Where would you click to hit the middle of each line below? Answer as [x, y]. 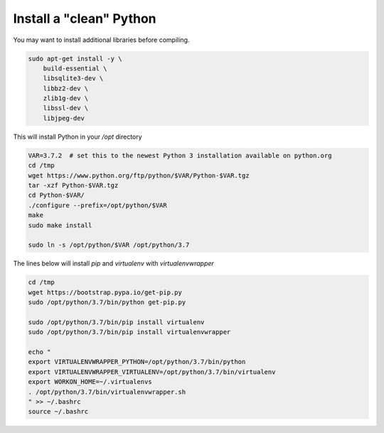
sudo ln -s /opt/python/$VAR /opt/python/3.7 [109, 245]
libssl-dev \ [66, 108]
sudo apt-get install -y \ [75, 58]
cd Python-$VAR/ [57, 195]
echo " [39, 352]
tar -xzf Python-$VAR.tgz [73, 186]
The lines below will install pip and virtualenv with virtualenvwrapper [114, 264]
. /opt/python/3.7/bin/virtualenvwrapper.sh [107, 392]
